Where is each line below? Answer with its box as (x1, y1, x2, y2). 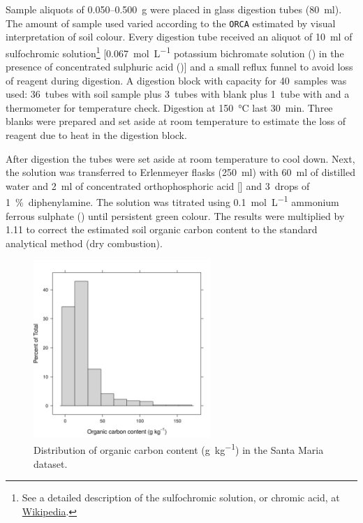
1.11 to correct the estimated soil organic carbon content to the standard (6, 222, 318, 237)
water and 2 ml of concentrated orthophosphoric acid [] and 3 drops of (6, 178, 310, 193)
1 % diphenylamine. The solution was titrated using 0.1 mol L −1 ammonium (6, 193, 339, 209)
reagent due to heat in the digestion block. (6, 128, 187, 142)
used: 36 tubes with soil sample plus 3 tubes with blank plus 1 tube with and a (6, 87, 350, 101)
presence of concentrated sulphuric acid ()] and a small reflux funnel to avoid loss (6, 59, 353, 74)
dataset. (34, 456, 68, 471)
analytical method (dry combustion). (6, 235, 163, 250)
